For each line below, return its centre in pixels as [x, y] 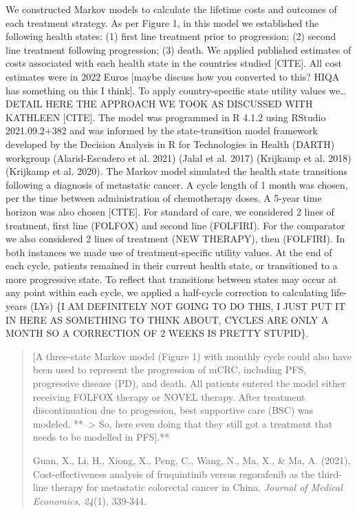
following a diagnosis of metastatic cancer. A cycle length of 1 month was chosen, [177, 184]
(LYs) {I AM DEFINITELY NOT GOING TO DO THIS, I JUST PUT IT [188, 306]
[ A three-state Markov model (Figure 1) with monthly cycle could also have [192, 356]
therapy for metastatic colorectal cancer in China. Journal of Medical [197, 487]
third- [329, 473]
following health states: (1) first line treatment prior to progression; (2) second [171, 36]
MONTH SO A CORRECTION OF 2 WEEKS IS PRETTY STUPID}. [157, 333]
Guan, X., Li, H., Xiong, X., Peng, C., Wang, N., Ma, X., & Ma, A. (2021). [192, 460]
